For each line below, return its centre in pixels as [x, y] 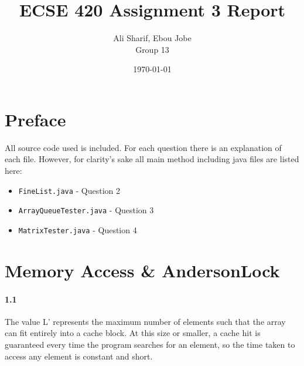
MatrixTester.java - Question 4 [78, 229]
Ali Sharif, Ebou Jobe [152, 38]
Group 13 [152, 49]
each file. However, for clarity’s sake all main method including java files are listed [152, 159]
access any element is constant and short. [79, 356]
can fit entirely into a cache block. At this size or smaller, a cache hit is [133, 333]
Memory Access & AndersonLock [142, 270]
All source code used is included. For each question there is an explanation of [143, 147]
